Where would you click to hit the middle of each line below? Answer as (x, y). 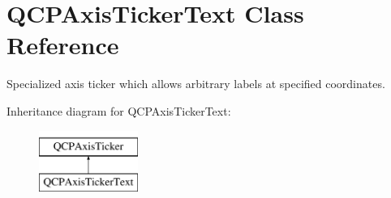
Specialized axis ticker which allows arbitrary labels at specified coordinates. (196, 84)
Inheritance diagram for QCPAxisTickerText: (119, 110)
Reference (63, 45)
